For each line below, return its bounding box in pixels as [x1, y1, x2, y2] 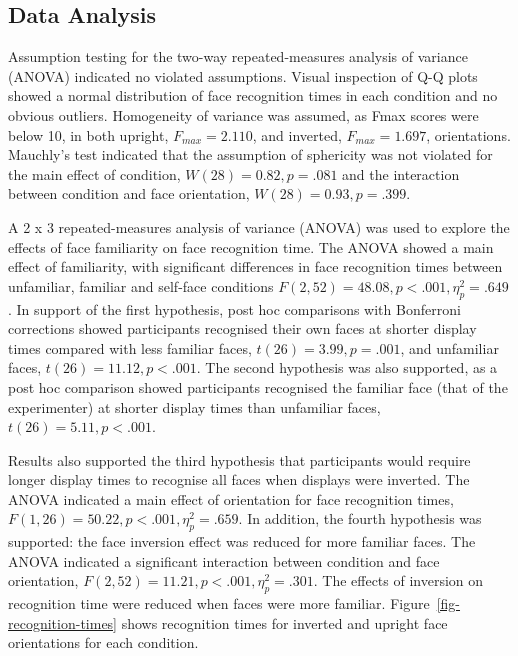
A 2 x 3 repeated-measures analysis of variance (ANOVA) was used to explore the [8, 216, 510, 237]
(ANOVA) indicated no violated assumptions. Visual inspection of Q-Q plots [8, 65, 478, 86]
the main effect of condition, [8, 163, 181, 184]
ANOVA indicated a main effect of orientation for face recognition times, [8, 488, 454, 509]
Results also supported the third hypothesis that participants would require [8, 449, 471, 470]
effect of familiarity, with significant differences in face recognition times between [8, 256, 503, 277]
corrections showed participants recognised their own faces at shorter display [8, 318, 477, 339]
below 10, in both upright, [8, 124, 169, 145]
